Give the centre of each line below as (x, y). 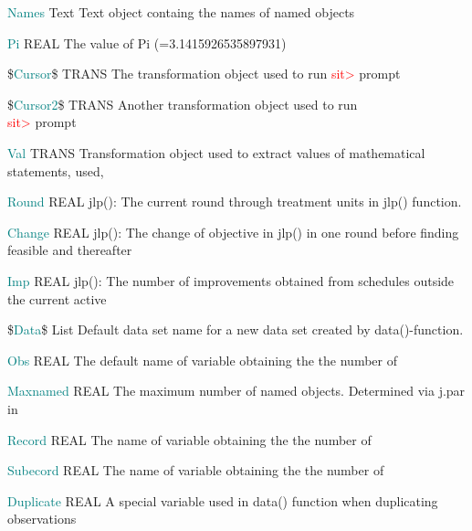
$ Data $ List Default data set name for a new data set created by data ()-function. (236, 329)
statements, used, (56, 170)
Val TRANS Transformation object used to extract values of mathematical (216, 152)
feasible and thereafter (70, 250)
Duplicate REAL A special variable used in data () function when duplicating (223, 500)
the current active (57, 298)
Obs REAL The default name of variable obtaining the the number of (202, 360)
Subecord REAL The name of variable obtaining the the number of (196, 470)
